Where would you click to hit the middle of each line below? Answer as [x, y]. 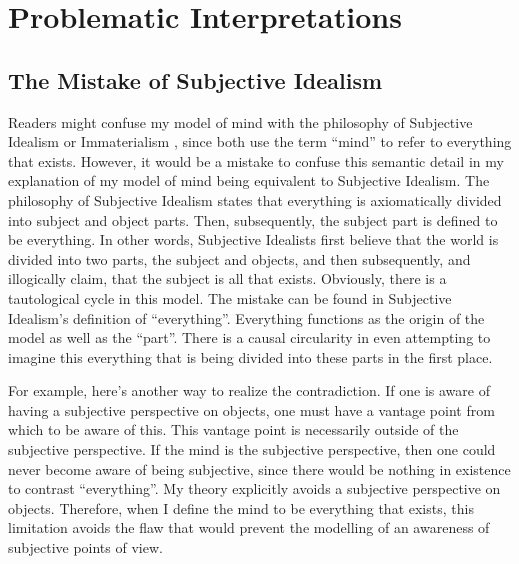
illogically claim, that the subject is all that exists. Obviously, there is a [227, 278]
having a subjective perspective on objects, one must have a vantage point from [251, 409]
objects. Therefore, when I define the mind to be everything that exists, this [241, 507]
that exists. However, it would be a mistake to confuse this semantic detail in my [256, 160]
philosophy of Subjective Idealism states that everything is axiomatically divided [255, 199]
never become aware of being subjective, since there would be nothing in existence [259, 468]
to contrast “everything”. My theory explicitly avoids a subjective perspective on [254, 488]
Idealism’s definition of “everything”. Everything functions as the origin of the [246, 317]
